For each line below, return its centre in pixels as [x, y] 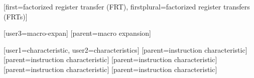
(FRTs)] [16, 16]
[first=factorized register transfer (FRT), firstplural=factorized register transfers [127, 6]
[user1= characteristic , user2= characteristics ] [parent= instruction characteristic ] [125, 49]
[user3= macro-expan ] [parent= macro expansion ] [77, 33]
